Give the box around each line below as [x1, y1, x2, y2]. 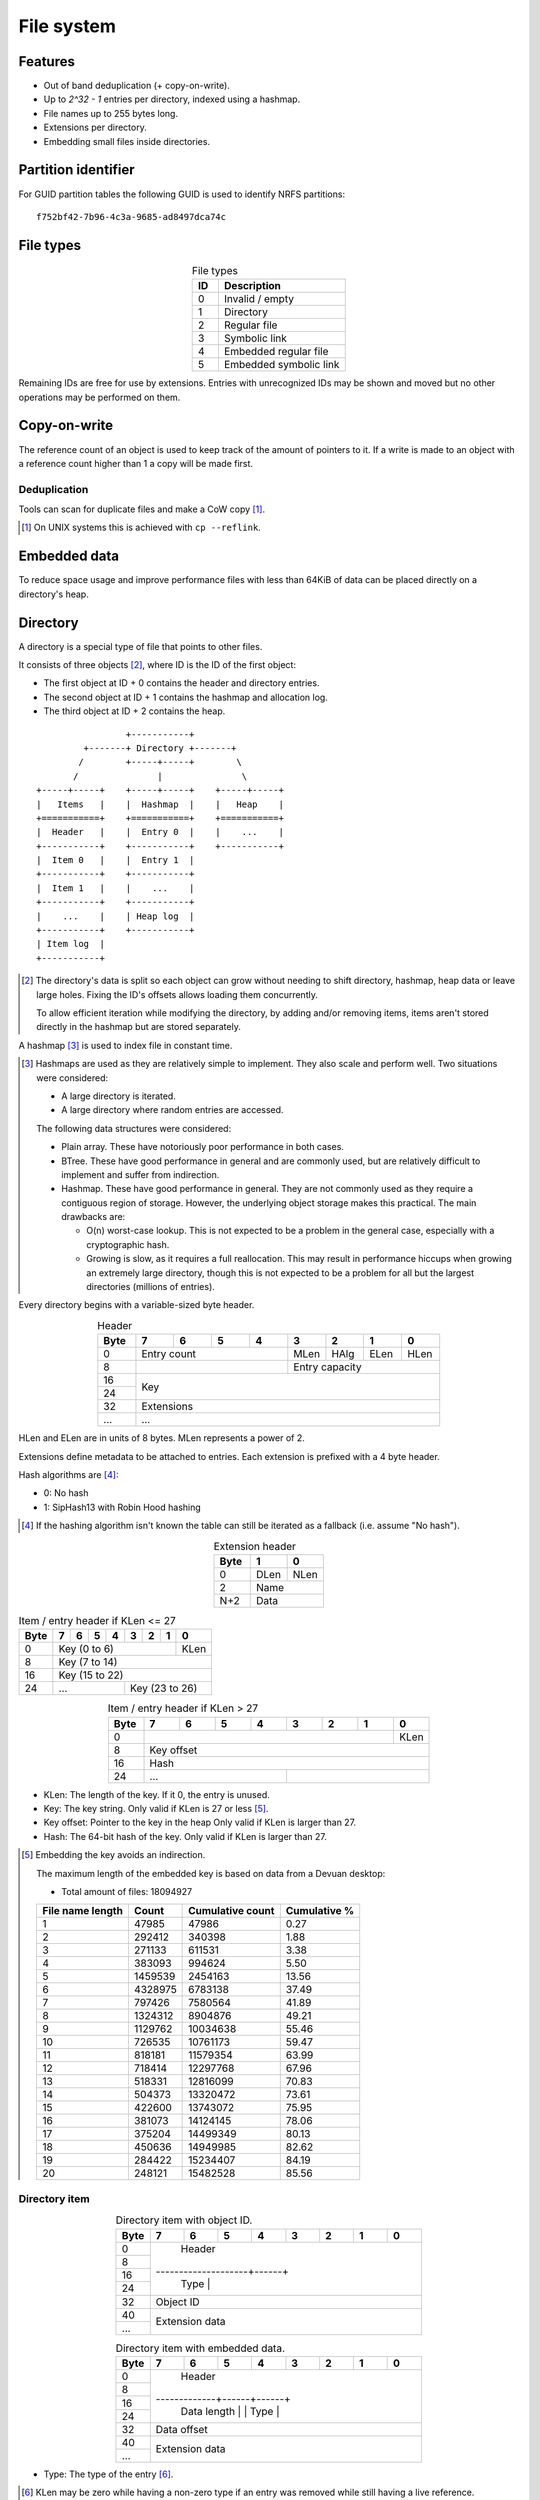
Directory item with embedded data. [115, 2341, 285, 2355]
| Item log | [36, 938, 105, 950]
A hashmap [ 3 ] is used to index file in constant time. [18, 1039, 233, 1051]
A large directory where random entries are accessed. [61, 1104, 284, 1116]
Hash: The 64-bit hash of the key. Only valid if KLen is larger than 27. [43, 1830, 327, 1842]
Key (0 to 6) [58, 1642, 114, 1656]
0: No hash [43, 1487, 89, 1499]
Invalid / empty [223, 292, 295, 306]
